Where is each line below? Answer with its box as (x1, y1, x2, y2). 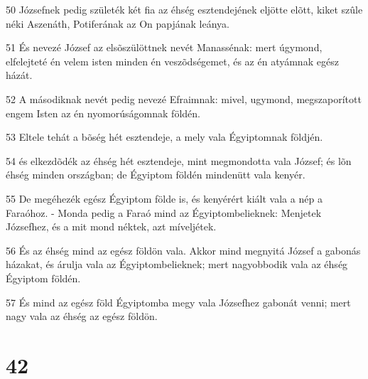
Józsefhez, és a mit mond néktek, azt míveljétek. (6, 219, 217, 234)
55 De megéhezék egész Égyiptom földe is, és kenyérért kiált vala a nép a (6, 191, 323, 205)
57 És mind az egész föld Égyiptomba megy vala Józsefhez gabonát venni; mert (6, 294, 351, 309)
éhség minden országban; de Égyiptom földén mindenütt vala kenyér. (6, 167, 305, 182)
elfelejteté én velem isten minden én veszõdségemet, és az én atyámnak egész (6, 53, 339, 68)
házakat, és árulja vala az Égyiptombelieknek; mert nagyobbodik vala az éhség (6, 257, 348, 272)
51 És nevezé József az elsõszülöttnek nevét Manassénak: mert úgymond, (6, 40, 323, 55)
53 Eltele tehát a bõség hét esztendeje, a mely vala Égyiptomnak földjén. (6, 129, 323, 144)
